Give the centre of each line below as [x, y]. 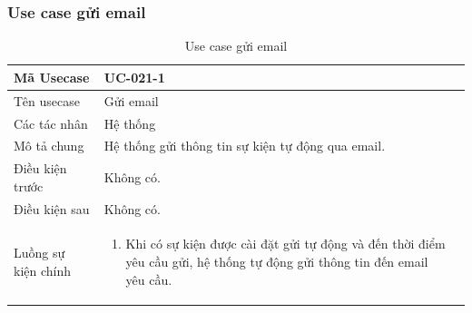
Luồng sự [39, 253]
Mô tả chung [49, 146]
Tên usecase [47, 100]
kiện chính [43, 270]
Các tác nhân [51, 123]
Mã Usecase [52, 77]
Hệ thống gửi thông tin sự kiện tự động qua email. [245, 146]
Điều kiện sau [52, 208]
